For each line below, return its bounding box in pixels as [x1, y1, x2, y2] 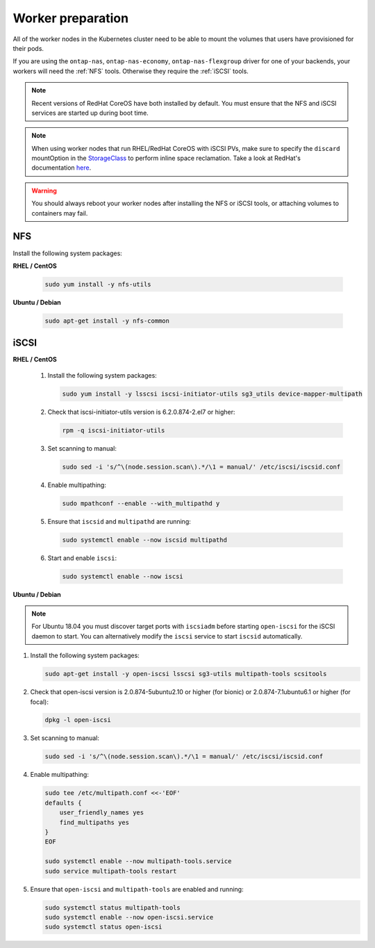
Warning [31, 186, 57, 195]
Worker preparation [12, 10, 128, 26]
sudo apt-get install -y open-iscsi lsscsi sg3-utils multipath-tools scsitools [44, 670, 327, 678]
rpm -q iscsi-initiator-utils [62, 426, 165, 434]
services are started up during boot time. [31, 109, 149, 117]
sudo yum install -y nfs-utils [44, 280, 152, 288]
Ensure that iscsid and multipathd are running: [47, 517, 191, 525]
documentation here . [31, 163, 92, 172]
